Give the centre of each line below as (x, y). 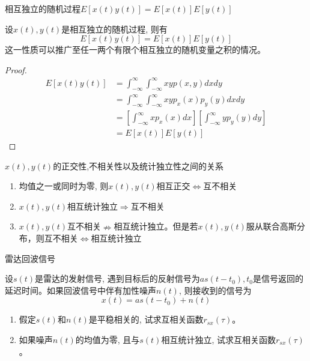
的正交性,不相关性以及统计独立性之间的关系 (138, 165)
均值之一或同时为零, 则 (64, 186)
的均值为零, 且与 (108, 340)
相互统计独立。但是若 (156, 226)
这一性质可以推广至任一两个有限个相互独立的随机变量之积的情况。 (135, 50)
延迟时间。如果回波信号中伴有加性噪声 (81, 290)
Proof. (16, 69)
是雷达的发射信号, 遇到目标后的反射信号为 (117, 278)
